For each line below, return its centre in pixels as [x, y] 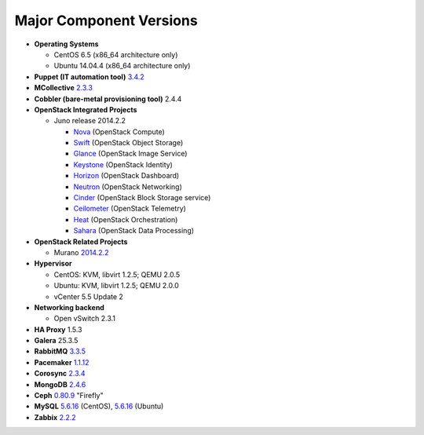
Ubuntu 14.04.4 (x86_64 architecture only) [122, 66]
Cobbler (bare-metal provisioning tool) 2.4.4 [108, 99]
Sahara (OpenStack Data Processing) [134, 231]
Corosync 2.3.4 [60, 374]
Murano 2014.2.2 [81, 252]
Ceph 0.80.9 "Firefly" [69, 396]
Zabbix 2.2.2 [55, 417]
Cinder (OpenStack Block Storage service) [142, 198]
